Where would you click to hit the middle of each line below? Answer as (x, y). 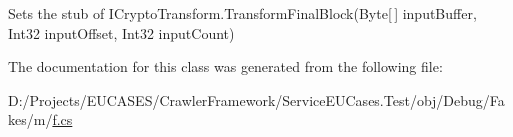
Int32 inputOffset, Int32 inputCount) (121, 32)
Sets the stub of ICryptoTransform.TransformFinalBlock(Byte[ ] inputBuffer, (242, 13)
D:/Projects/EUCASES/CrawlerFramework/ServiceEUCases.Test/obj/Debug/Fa (256, 99)
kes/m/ (30, 119)
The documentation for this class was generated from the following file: (225, 66)
